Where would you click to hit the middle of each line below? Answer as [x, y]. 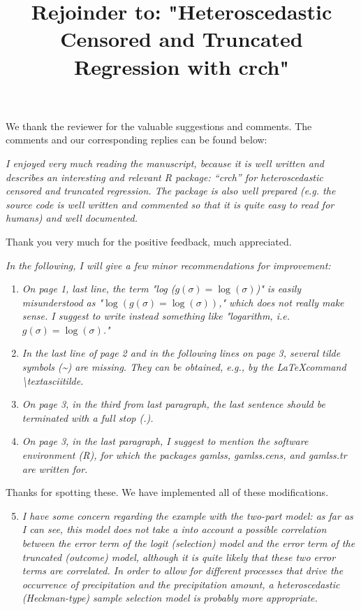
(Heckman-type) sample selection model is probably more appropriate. [170, 598]
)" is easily [279, 289]
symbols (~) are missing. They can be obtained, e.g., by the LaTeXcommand [184, 367]
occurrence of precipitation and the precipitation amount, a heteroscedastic [181, 584]
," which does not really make [281, 302]
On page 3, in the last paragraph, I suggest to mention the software [165, 441]
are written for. [55, 468]
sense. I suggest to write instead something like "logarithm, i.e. [156, 316]
